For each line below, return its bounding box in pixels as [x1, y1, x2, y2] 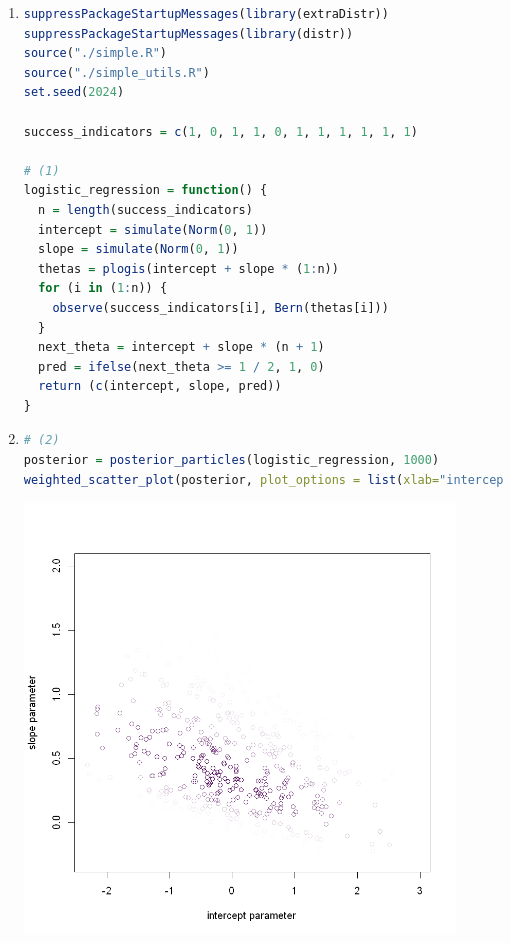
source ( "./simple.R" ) [23, 46, 167, 61]
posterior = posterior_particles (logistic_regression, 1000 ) [23, 453, 440, 468]
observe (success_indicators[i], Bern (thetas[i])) [52, 300, 389, 315]
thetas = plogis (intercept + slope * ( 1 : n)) [38, 261, 339, 276]
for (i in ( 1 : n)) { [38, 281, 168, 296]
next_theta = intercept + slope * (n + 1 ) [38, 340, 325, 355]
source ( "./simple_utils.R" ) [23, 65, 210, 80]
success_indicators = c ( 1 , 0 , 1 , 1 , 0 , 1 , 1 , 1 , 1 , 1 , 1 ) [23, 124, 418, 139]
